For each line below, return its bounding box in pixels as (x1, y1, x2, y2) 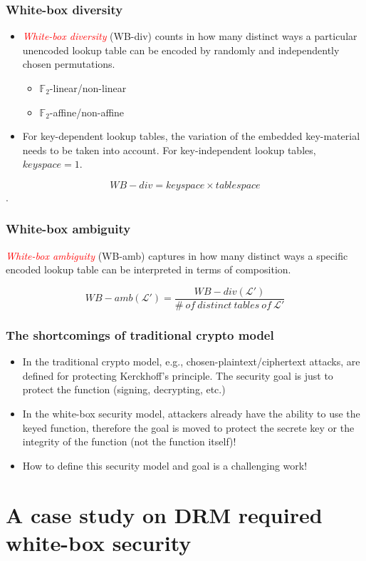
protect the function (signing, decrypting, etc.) (22, 382, 226, 397)
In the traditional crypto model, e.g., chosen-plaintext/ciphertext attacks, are (22, 354, 360, 369)
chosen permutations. (22, 56, 115, 71)
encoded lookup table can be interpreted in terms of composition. (6, 262, 291, 277)
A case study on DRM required (6, 500, 323, 529)
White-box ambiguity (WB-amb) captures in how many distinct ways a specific (6, 248, 348, 263)
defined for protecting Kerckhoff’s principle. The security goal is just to (22, 368, 333, 383)
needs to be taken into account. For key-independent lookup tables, (22, 142, 316, 157)
